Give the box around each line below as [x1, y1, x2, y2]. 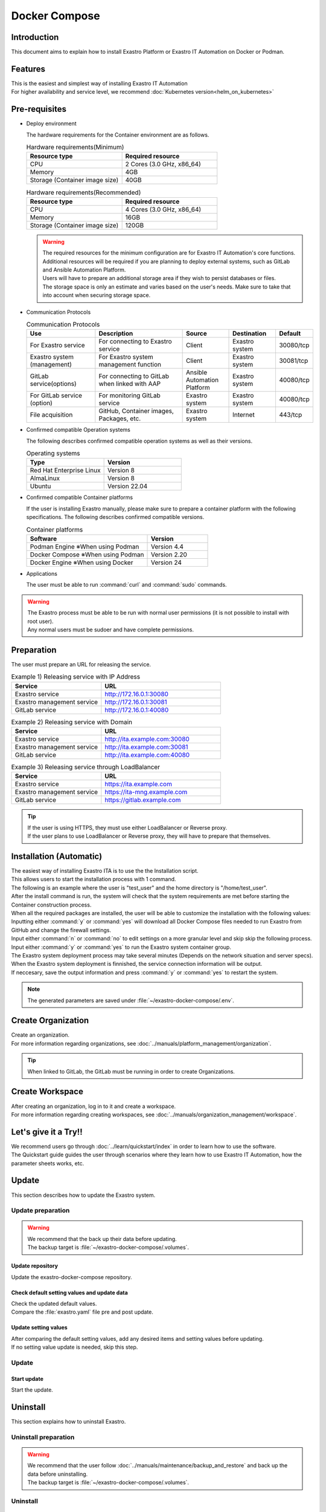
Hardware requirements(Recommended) [26, 188, 141, 197]
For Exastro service [30, 341, 85, 350]
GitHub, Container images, [98, 407, 174, 415]
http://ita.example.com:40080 [104, 751, 190, 759]
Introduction [11, 32, 59, 42]
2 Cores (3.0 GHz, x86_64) [125, 160, 202, 169]
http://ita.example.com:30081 [104, 743, 188, 751]
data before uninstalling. [27, 1470, 88, 1478]
